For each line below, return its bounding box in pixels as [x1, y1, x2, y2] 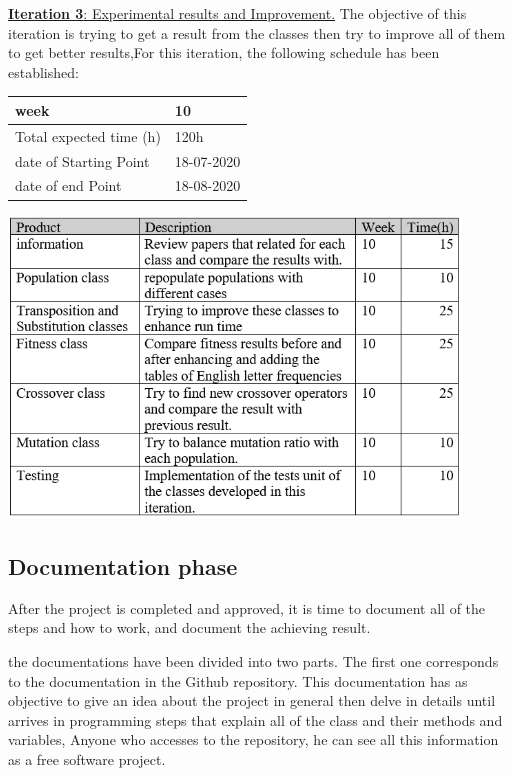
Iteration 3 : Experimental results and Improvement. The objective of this [8, 3, 467, 23]
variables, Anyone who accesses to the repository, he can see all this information [8, 729, 499, 750]
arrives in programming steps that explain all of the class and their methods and [8, 709, 503, 730]
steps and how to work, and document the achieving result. [8, 617, 371, 638]
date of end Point [15, 175, 122, 196]
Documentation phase [8, 551, 238, 582]
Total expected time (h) [15, 125, 161, 146]
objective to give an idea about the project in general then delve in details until [8, 690, 496, 711]
